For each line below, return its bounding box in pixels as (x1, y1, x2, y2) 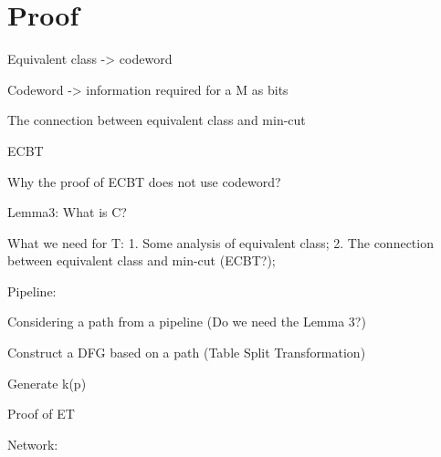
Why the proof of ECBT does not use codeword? (7, 171, 281, 191)
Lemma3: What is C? (7, 203, 127, 222)
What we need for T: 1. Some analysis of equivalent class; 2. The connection (7, 233, 434, 252)
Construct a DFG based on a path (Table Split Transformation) (7, 343, 366, 362)
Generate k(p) (7, 373, 87, 392)
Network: (7, 434, 58, 453)
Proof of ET (7, 404, 75, 423)
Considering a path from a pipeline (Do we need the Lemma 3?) (7, 312, 366, 331)
